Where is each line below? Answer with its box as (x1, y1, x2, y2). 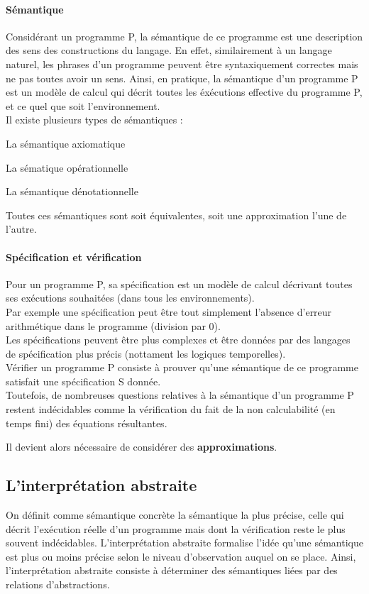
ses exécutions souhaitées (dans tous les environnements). (6, 290, 255, 305)
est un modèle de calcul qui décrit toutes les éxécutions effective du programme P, (6, 84, 363, 99)
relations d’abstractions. (6, 577, 110, 592)
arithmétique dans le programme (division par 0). (6, 318, 221, 333)
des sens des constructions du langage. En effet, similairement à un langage (6, 43, 332, 57)
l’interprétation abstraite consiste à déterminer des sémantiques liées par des (6, 563, 338, 578)
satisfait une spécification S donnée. (6, 373, 161, 388)
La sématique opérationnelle (6, 160, 128, 175)
